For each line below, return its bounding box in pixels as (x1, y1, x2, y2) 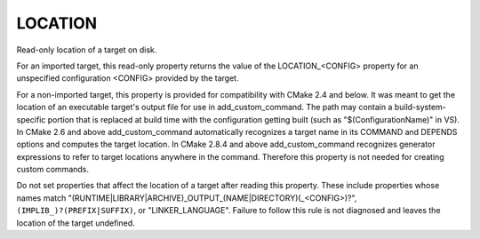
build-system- (394, 102, 446, 113)
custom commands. (16, 164, 89, 175)
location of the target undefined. (16, 218, 135, 228)
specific (16, 114, 46, 124)
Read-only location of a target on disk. (16, 44, 157, 55)
